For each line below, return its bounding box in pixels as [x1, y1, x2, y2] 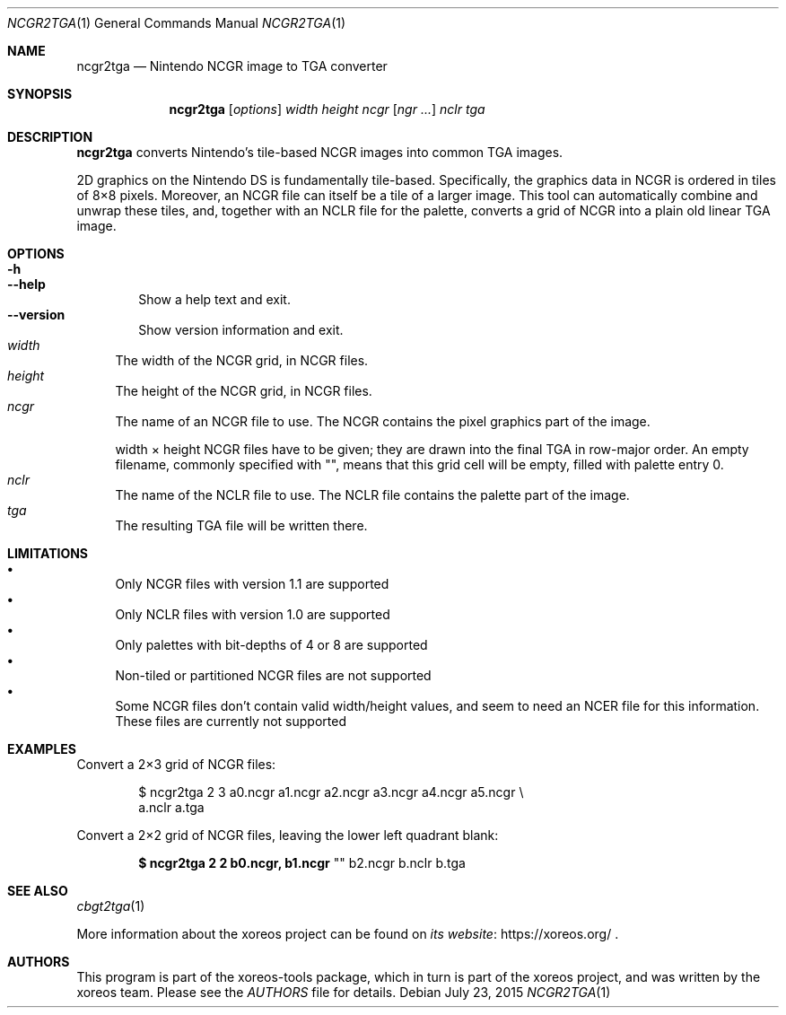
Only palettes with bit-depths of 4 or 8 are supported [115, 637, 428, 652]
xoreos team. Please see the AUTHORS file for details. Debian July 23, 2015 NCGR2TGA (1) [76, 984, 611, 1000]
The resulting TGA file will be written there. [115, 518, 368, 533]
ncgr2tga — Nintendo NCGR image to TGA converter [76, 58, 388, 74]
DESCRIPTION [7, 129, 93, 144]
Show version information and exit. [138, 322, 344, 337]
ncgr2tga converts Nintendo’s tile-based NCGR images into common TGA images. [76, 144, 563, 160]
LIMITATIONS [7, 546, 89, 561]
